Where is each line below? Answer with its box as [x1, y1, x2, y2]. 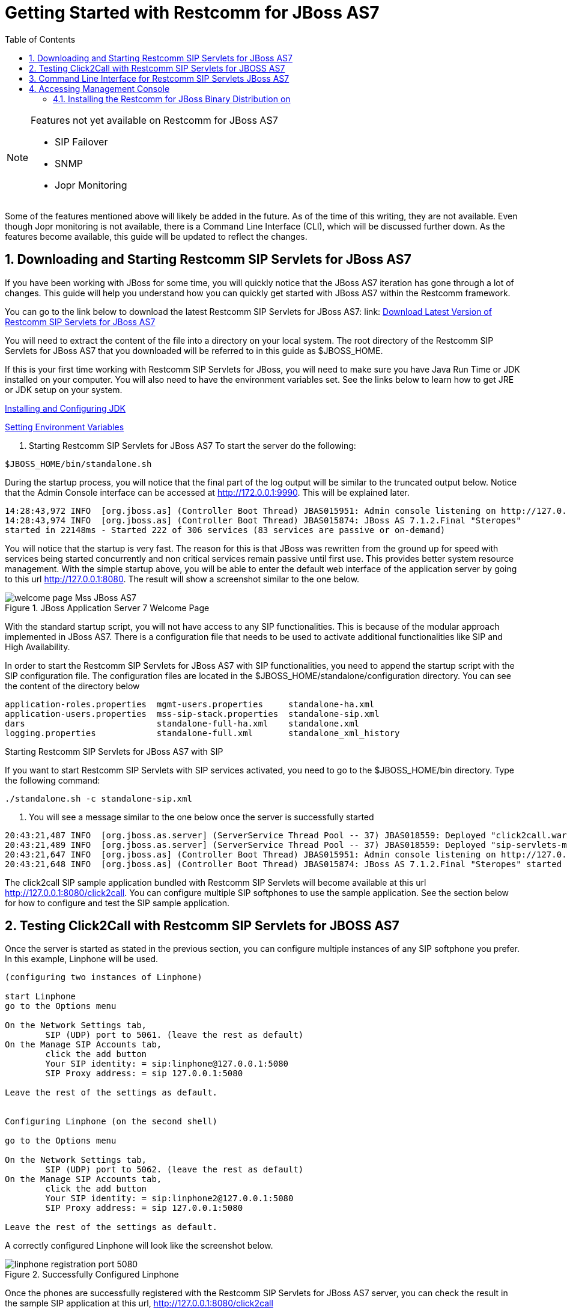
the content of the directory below [5, 680, 140, 691]
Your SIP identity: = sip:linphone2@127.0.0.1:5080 [45, 1193, 294, 1204]
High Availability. [5, 641, 70, 652]
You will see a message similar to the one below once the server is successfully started [29, 811, 374, 822]
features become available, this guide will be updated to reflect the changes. [5, 231, 308, 242]
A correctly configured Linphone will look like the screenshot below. [5, 1240, 273, 1251]
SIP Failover [55, 135, 108, 148]
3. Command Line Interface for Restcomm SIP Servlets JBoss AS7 [29, 73, 290, 84]
